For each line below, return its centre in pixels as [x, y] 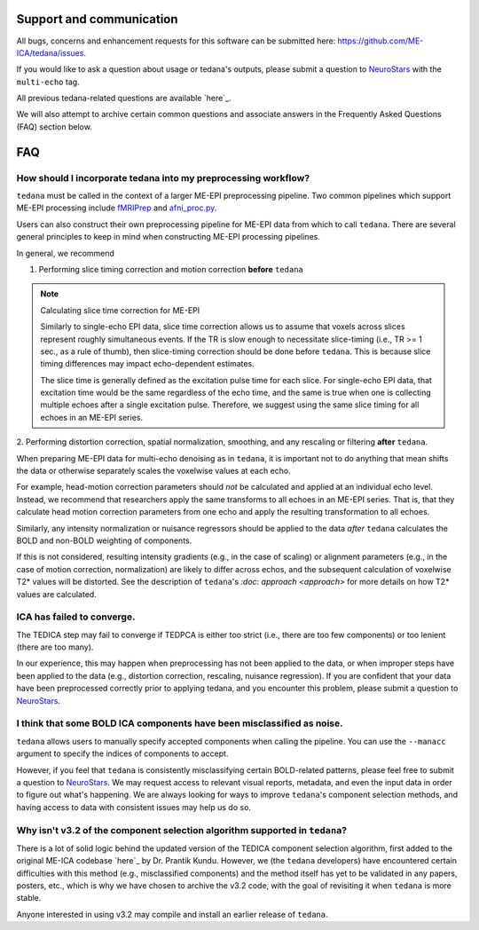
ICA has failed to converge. [76, 617]
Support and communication [97, 19]
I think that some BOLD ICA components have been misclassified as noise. [180, 723]
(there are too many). [55, 647]
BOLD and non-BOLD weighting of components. [104, 540]
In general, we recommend [66, 253]
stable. [29, 898]
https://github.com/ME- [381, 41]
